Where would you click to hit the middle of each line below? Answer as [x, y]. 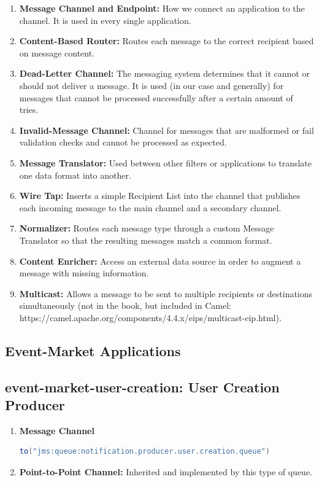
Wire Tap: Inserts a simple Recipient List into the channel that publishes [160, 196]
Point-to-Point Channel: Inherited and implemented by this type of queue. [166, 472]
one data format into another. [75, 175]
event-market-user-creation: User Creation [142, 387]
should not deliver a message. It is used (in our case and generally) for [152, 85]
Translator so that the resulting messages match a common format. [146, 240]
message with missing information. [84, 273]
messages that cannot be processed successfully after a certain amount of [156, 97]
